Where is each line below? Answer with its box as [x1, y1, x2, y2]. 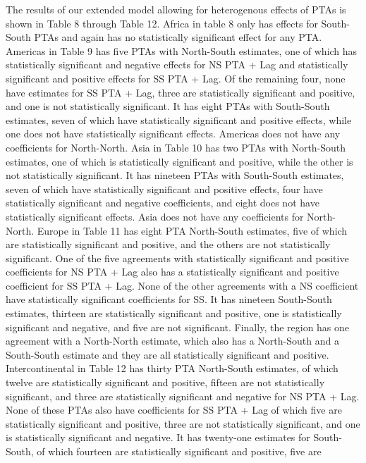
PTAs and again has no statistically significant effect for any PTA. [34, 30, 322, 44]
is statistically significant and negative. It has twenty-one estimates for [6, 430, 310, 445]
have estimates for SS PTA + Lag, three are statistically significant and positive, [6, 85, 355, 99]
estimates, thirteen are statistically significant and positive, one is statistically [6, 306, 342, 321]
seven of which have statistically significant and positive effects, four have [6, 181, 323, 196]
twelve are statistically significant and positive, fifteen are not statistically [6, 375, 325, 390]
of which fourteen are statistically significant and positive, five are [37, 444, 322, 458]
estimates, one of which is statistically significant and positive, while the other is [6, 154, 353, 168]
